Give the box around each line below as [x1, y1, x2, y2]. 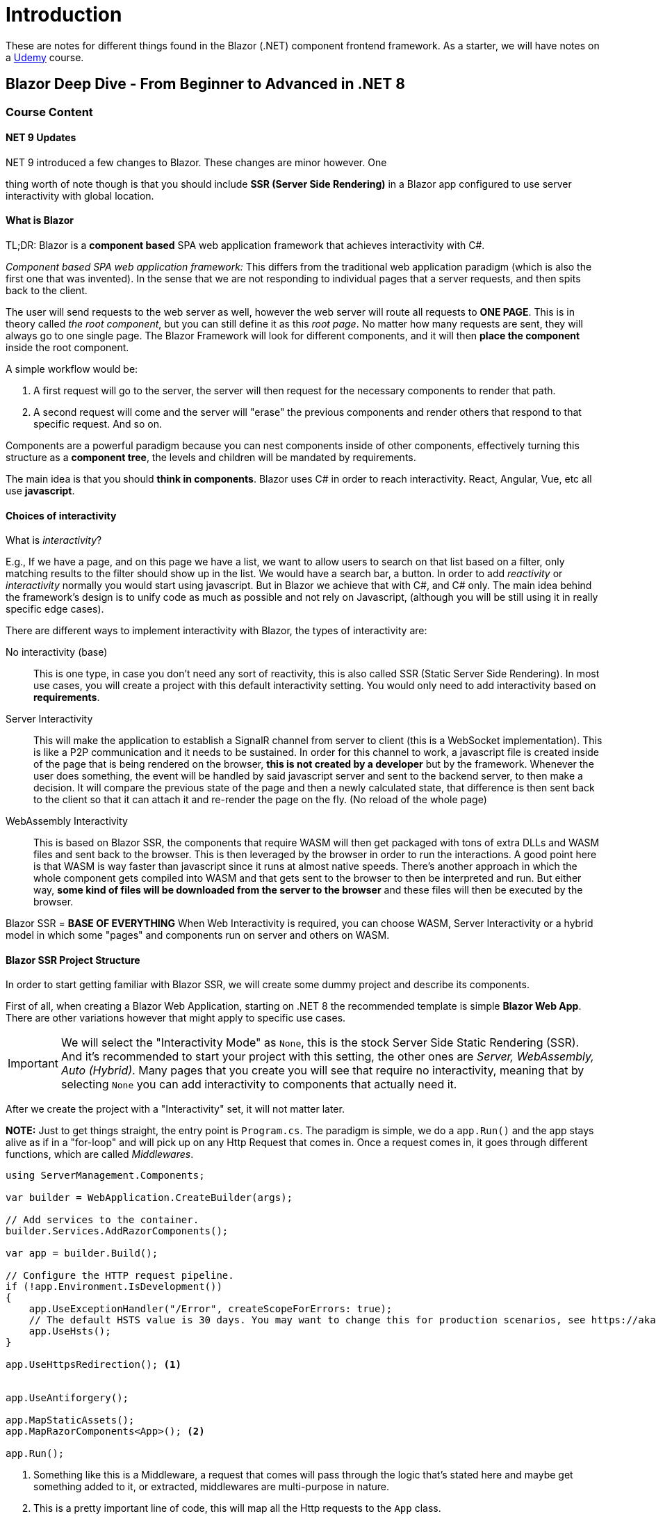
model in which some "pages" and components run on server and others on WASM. [6, 929, 390, 942]
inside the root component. [6, 341, 129, 354]
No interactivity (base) [6, 646, 108, 659]
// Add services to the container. [6, 1214, 199, 1226]
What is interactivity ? [6, 534, 102, 547]
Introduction [6, 3, 122, 26]
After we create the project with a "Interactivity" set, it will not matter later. [6, 1103, 345, 1115]
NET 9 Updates [6, 131, 76, 144]
